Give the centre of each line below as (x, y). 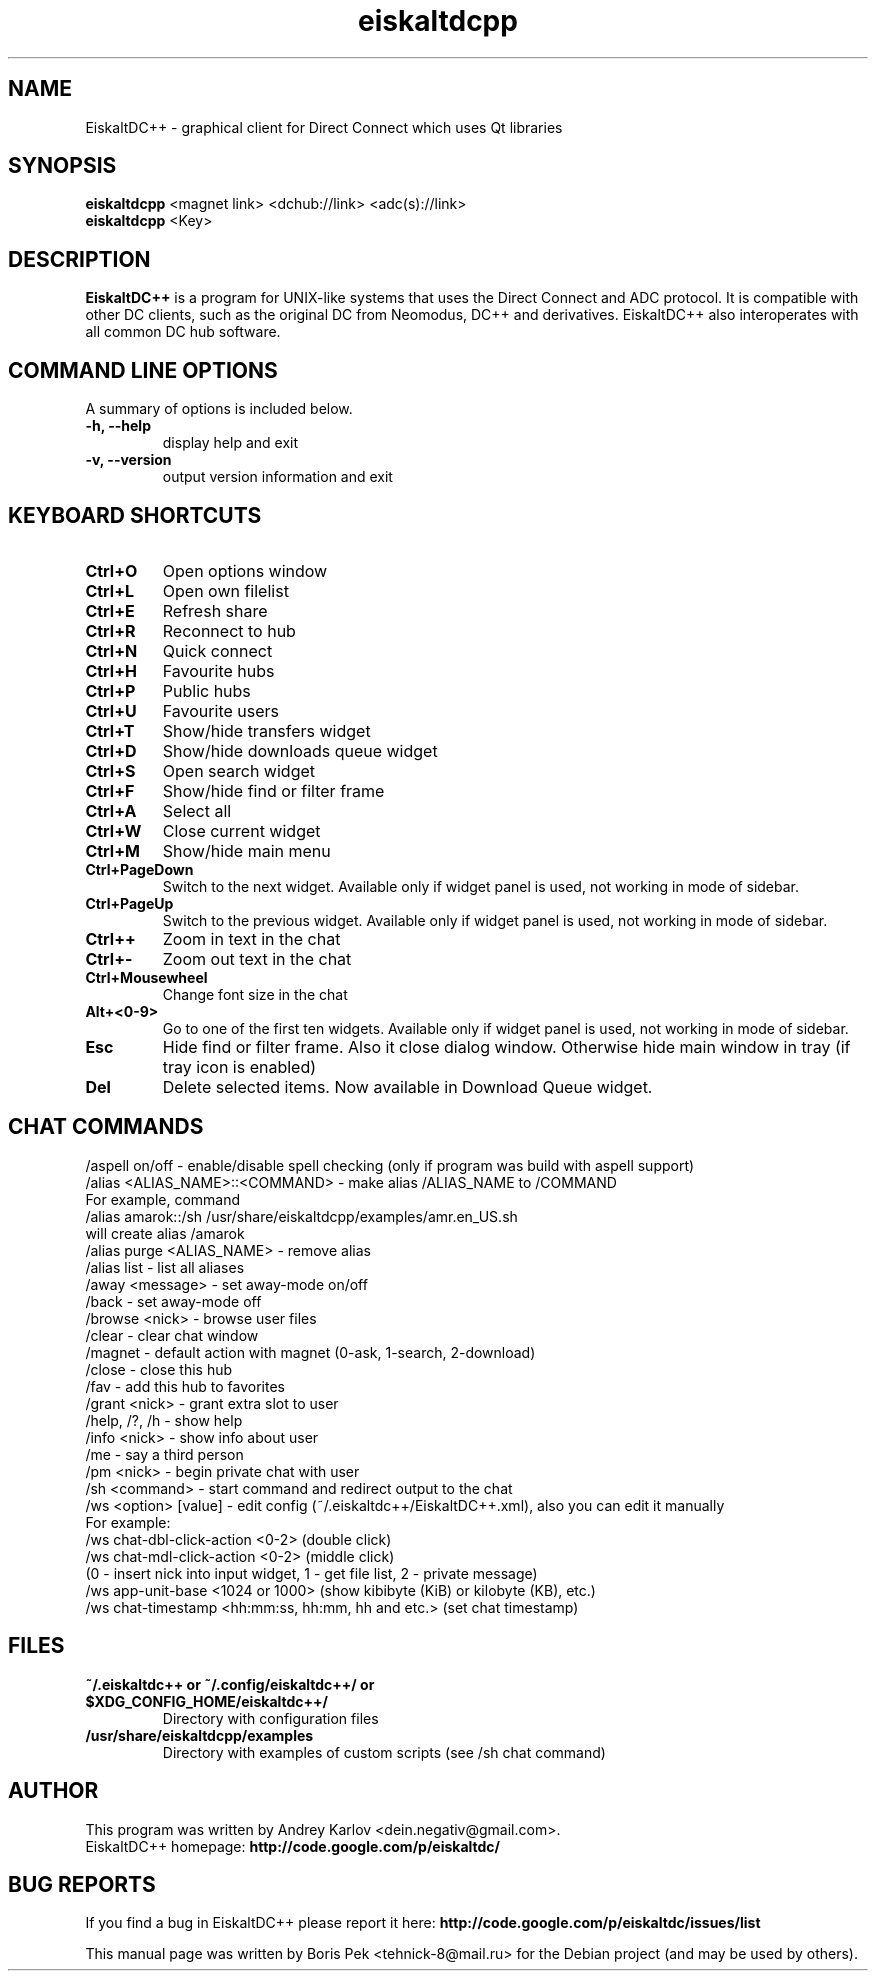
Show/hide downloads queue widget (300, 750)
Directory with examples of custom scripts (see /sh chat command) (384, 1752)
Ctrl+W (113, 830)
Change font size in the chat (255, 994)
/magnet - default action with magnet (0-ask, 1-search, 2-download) (310, 1352)
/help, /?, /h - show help (164, 1420)
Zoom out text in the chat (257, 958)
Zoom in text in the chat (251, 938)
